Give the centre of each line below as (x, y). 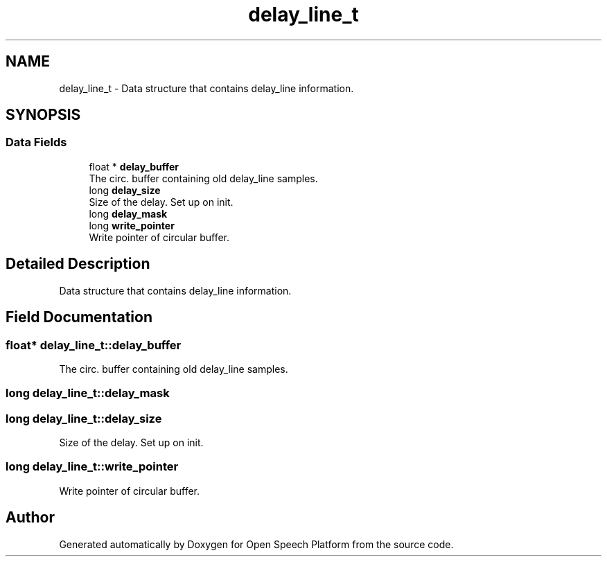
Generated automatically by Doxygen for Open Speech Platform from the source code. (256, 544)
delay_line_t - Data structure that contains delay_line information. (206, 88)
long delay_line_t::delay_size (84, 418)
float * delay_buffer (134, 166)
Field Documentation (79, 317)
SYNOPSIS (43, 115)
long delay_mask (128, 213)
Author (30, 518)
